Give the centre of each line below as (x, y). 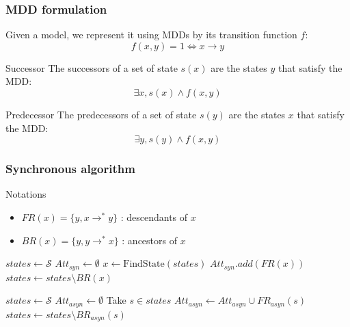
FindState (144, 264)
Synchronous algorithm (70, 169)
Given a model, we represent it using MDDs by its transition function (151, 35)
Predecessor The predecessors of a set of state (101, 114)
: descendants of (154, 217)
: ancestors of (149, 240)
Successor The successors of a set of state (92, 67)
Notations (26, 194)
